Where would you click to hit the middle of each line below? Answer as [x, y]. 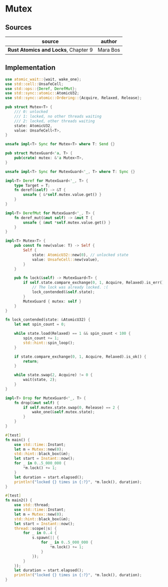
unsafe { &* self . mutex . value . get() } [62, 195]
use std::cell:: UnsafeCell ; [34, 84]
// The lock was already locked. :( [70, 287]
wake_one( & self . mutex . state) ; [63, 412]
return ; [31, 361]
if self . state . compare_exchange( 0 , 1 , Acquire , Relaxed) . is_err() [94, 283]
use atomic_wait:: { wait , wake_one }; [43, 79]
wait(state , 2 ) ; [40, 380]
